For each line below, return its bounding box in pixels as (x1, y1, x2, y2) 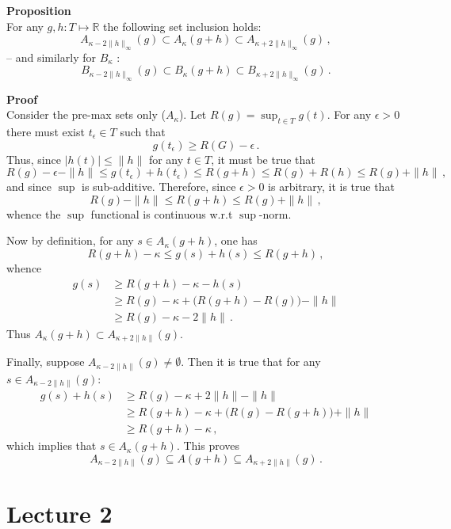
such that (120, 123, 166, 139)
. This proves (176, 437, 240, 454)
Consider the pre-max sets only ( (6, 106, 166, 123)
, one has (214, 232, 258, 249)
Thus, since (6, 150, 61, 167)
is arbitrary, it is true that (268, 178, 395, 195)
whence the (6, 205, 61, 222)
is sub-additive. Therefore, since (82, 178, 236, 195)
